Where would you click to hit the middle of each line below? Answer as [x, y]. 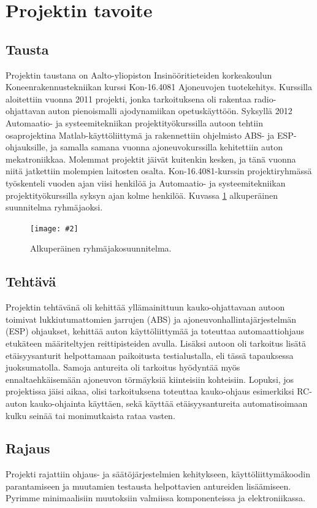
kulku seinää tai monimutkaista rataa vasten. [90, 415]
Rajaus [28, 448]
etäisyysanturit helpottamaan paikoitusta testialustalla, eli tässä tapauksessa [150, 355]
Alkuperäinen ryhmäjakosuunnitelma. [101, 248]
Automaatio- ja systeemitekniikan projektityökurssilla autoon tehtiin [135, 122]
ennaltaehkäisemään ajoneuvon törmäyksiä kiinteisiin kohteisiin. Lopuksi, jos [150, 379]
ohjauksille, [27, 147]
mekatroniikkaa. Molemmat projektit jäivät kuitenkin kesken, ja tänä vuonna [151, 159]
